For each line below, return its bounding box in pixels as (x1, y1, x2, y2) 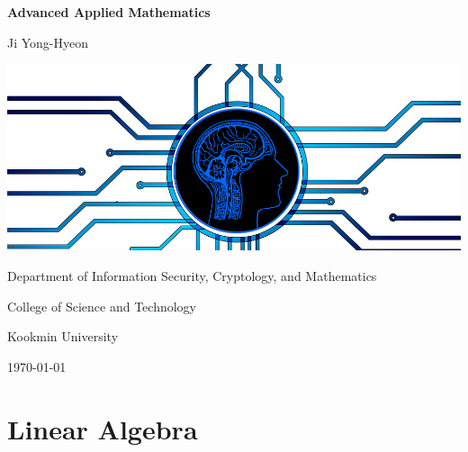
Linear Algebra (7, 410, 198, 447)
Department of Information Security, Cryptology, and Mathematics (7, 267, 377, 285)
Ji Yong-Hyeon (7, 32, 89, 51)
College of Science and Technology (7, 296, 196, 315)
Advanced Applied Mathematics (7, 3, 211, 21)
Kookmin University (7, 327, 119, 346)
